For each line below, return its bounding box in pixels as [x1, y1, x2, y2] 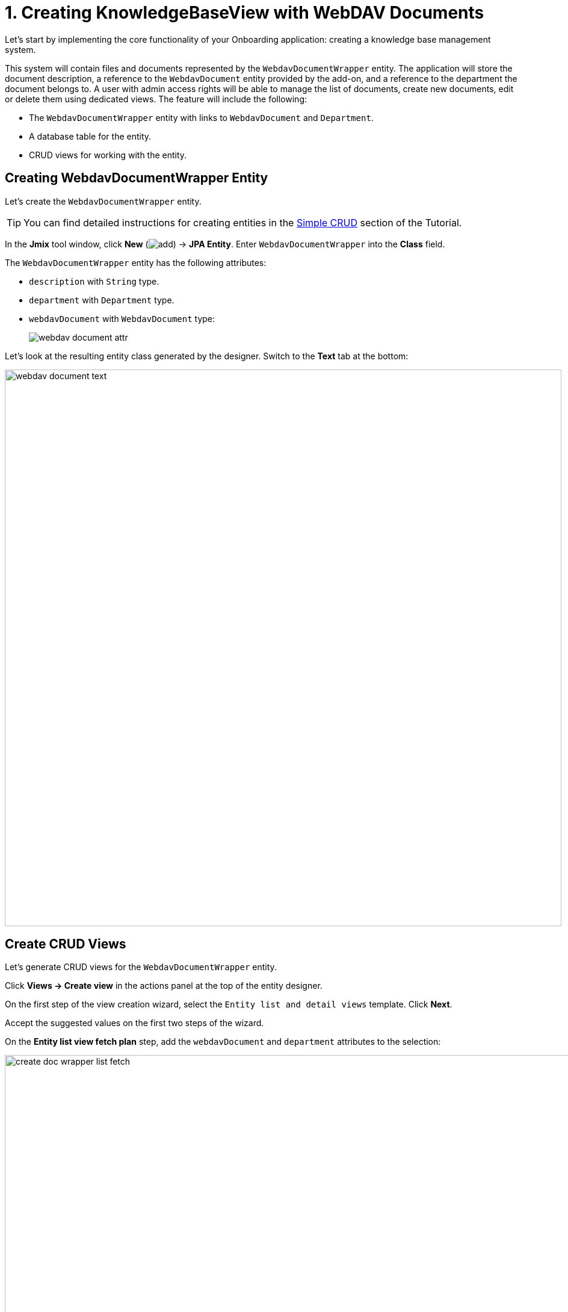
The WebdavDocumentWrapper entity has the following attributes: [5, 257, 267, 268]
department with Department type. [29, 294, 174, 305]
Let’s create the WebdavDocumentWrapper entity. [5, 196, 202, 206]
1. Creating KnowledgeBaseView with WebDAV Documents [5, 2, 484, 23]
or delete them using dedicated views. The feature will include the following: [5, 93, 307, 104]
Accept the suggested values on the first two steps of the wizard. [5, 1018, 264, 1029]
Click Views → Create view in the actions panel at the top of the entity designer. [5, 980, 323, 991]
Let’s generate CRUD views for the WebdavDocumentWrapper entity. [5, 962, 277, 973]
